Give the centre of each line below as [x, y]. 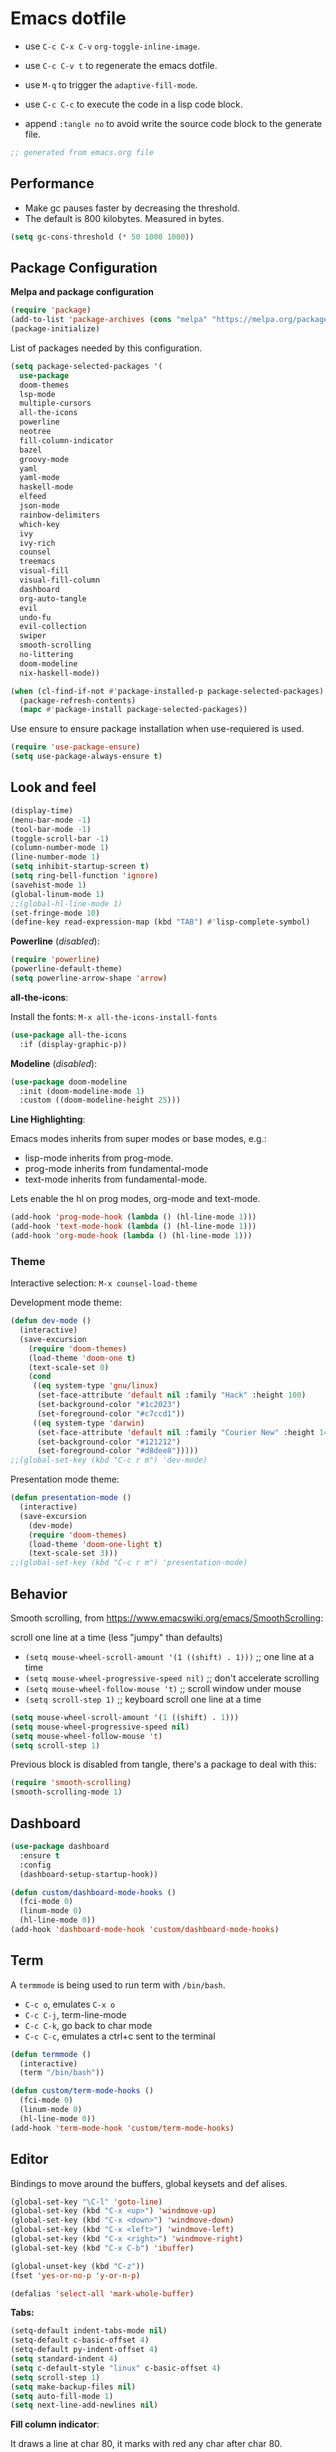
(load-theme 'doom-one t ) [82, 1358]
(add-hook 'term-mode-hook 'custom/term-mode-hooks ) [122, 2128]
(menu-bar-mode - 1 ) [51, 820]
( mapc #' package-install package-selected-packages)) [133, 710]
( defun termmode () [51, 2054]
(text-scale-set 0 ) [69, 1367]
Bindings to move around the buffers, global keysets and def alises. [149, 2183]
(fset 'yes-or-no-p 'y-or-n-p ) [75, 2275]
